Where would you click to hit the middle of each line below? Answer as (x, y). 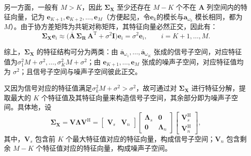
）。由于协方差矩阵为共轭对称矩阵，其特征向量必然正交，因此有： (114, 26)
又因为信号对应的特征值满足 (48, 87)
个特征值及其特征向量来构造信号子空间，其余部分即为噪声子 (136, 97)
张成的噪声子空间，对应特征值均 (193, 61)
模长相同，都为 (219, 16)
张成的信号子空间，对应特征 (198, 51)
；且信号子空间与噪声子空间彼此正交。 (81, 71)
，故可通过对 (156, 87)
